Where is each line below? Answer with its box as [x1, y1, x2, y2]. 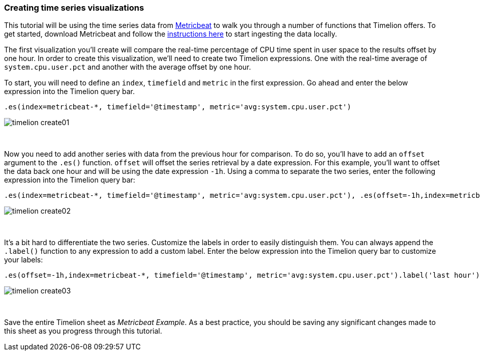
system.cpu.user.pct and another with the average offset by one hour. [4, 63, 251, 72]
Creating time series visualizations [4, 3, 144, 13]
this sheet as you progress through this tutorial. [4, 327, 162, 336]
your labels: [4, 255, 43, 264]
